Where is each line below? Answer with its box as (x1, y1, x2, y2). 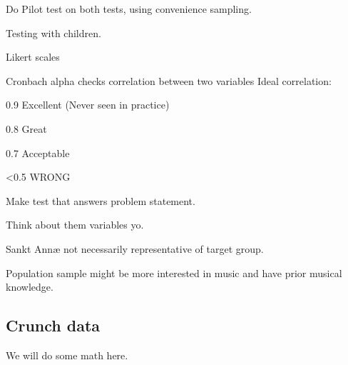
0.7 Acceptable (6, 145, 70, 160)
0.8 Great (6, 121, 47, 136)
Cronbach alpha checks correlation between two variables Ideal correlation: (6, 73, 332, 88)
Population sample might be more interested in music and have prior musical (6, 265, 342, 280)
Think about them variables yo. (6, 217, 144, 232)
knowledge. (6, 279, 53, 294)
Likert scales (6, 49, 60, 64)
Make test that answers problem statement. (6, 193, 195, 208)
